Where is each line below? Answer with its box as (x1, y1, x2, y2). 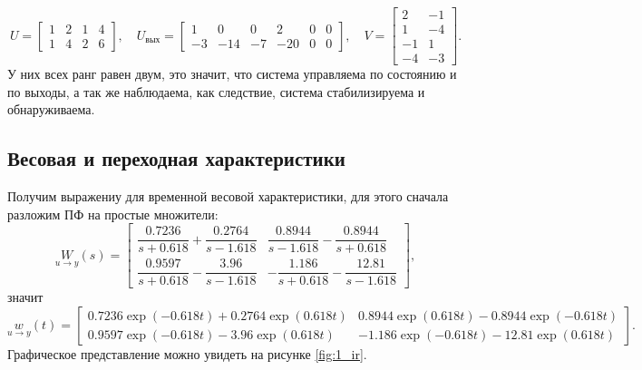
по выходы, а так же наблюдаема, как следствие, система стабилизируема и (7, 82, 425, 101)
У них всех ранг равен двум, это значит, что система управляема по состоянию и (7, 64, 457, 83)
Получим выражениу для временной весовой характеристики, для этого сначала (7, 187, 449, 206)
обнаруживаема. (7, 100, 95, 119)
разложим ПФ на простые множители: (7, 204, 219, 223)
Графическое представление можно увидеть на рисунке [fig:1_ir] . (7, 345, 367, 364)
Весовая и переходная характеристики (7, 144, 345, 172)
